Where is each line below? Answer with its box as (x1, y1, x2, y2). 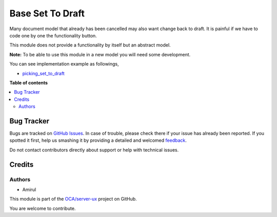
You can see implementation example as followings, (9, 61, 119, 67)
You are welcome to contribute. (9, 205, 76, 211)
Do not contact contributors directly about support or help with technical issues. (9, 146, 179, 153)
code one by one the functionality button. (9, 32, 97, 38)
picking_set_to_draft (22, 70, 65, 76)
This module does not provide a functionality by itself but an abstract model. (9, 42, 171, 48)
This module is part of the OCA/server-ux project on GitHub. (9, 196, 137, 202)
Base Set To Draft (9, 8, 85, 19)
